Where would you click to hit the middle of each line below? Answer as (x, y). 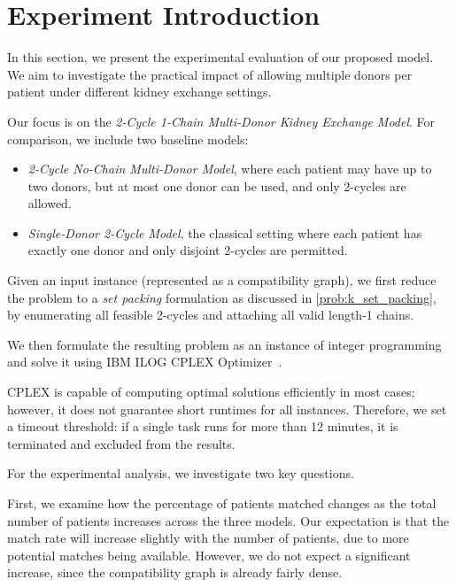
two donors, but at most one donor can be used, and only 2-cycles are (217, 185)
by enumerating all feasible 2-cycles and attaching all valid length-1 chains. (211, 315)
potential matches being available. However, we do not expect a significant (209, 555)
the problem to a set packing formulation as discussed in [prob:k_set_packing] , (222, 297)
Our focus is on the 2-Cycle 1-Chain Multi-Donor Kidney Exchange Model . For (221, 121)
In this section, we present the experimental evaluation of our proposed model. (220, 57)
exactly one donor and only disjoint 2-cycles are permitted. (188, 250)
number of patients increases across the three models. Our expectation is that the (228, 520)
